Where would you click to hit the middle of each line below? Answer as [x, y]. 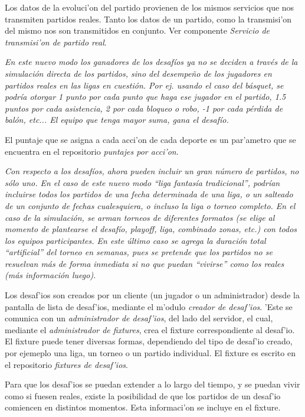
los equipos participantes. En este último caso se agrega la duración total [135, 240]
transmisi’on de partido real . [56, 42]
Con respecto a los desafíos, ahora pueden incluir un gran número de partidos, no [152, 171]
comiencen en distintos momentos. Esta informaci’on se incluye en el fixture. [143, 407]
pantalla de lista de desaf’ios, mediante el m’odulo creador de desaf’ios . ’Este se [149, 306]
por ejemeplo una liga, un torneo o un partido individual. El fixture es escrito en [150, 353]
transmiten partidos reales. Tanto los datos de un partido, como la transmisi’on [148, 19]
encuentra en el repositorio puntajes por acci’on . [92, 151]
